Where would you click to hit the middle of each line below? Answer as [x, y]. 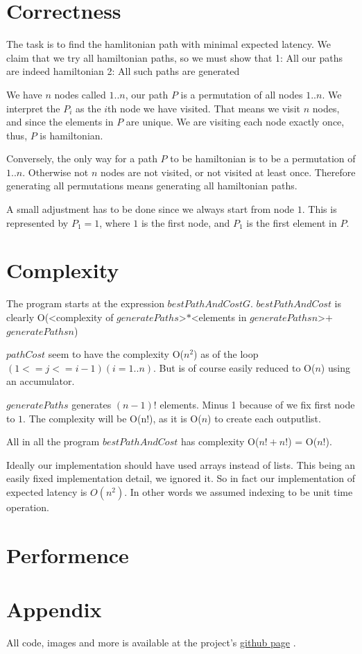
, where [115, 222]
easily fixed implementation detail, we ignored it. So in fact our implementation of [181, 478]
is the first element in [292, 222]
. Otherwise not [55, 172]
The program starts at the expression [85, 303]
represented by [37, 222]
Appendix [54, 609]
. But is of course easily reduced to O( [234, 367]
